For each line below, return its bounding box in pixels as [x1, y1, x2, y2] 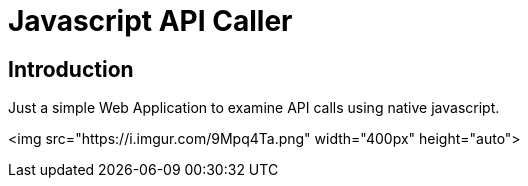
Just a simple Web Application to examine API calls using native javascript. [8, 99, 500, 117]
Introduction [8, 56, 134, 82]
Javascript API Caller [8, 4, 293, 38]
